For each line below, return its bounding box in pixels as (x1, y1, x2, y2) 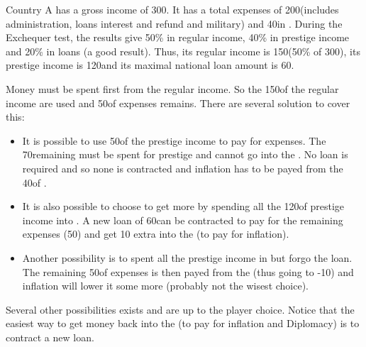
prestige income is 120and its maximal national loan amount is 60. (6, 57, 294, 72)
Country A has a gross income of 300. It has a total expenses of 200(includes (6, 2, 339, 16)
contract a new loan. (6, 329, 94, 344)
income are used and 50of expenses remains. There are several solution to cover (6, 95, 350, 110)
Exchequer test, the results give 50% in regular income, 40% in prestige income (6, 30, 350, 45)
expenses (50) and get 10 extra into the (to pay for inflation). (22, 226, 289, 241)
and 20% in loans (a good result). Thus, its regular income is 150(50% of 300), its (6, 43, 360, 58)
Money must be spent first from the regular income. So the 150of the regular (6, 81, 339, 96)
